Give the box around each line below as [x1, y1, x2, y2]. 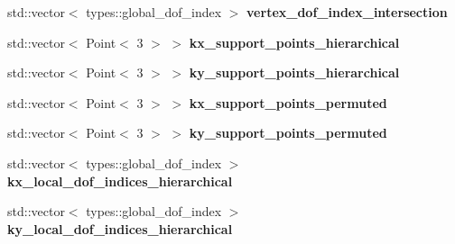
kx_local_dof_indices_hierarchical [7, 171, 233, 190]
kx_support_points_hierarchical [189, 32, 400, 51]
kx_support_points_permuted [189, 93, 387, 112]
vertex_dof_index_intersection [246, 3, 448, 21]
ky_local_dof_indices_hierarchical [7, 219, 233, 238]
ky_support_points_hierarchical [189, 63, 400, 82]
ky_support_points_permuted [189, 123, 387, 142]
